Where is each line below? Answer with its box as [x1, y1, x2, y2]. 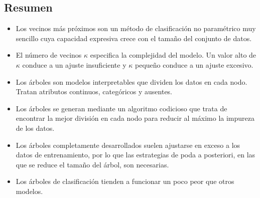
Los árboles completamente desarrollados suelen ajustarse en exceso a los [16, 139, 240, 150]
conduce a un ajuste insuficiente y [22, 59, 126, 70]
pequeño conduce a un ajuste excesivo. [135, 59, 253, 70]
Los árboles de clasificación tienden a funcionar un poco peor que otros [16, 176, 234, 186]
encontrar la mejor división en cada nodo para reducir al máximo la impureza [16, 113, 254, 123]
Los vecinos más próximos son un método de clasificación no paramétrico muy [16, 23, 256, 34]
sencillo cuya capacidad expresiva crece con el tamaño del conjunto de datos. [16, 33, 252, 43]
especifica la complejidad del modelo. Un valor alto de [90, 50, 256, 60]
